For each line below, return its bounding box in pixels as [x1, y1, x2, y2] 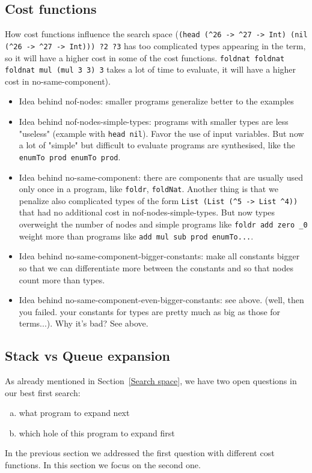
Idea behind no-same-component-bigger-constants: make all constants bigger [19, 250, 300, 262]
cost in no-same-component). [5, 74, 111, 87]
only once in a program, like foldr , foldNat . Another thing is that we [19, 182, 278, 195]
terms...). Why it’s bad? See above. [19, 317, 148, 330]
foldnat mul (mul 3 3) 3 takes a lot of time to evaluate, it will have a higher [5, 63, 296, 76]
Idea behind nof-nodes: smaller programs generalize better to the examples [19, 95, 294, 107]
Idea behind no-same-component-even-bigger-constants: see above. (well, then [19, 294, 304, 306]
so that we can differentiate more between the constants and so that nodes [19, 261, 293, 274]
